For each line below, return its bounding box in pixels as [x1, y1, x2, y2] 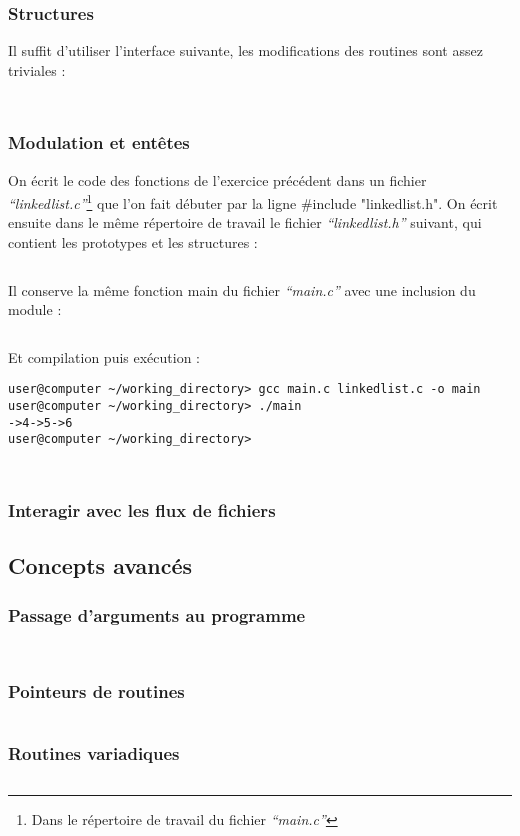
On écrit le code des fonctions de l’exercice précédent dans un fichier [8, 169, 427, 190]
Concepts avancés [8, 550, 193, 581]
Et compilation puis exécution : [8, 346, 201, 367]
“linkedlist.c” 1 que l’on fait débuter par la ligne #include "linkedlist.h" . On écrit [8, 190, 498, 213]
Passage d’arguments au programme [8, 602, 306, 627]
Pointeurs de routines [8, 678, 185, 703]
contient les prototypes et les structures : [8, 232, 258, 253]
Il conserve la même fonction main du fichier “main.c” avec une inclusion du [8, 279, 476, 300]
